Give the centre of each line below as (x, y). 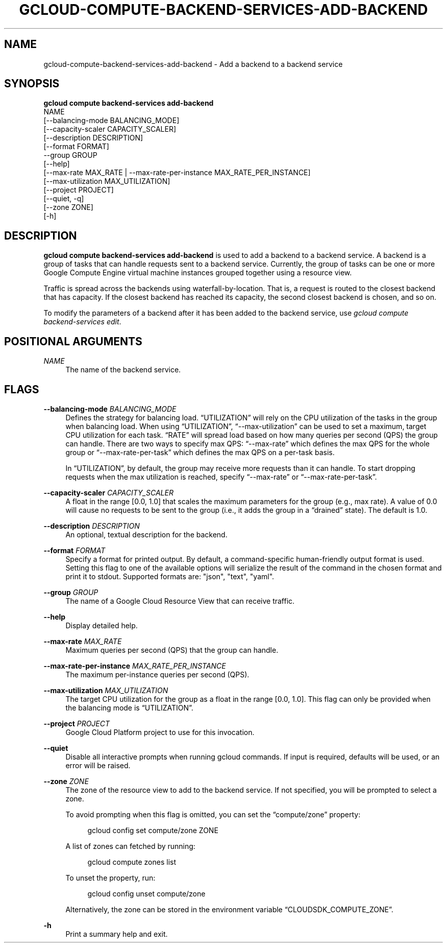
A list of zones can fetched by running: (130, 846)
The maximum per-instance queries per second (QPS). (157, 674)
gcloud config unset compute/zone (146, 893)
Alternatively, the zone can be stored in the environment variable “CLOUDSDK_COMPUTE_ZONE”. (229, 909)
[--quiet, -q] (64, 199)
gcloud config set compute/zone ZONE (153, 830)
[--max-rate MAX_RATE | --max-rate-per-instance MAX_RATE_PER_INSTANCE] (177, 173)
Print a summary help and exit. (117, 934)
